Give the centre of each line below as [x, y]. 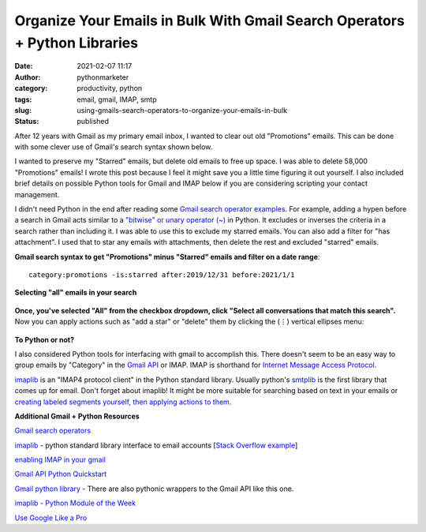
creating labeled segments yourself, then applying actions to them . [123, 402]
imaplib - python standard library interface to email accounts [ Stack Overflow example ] [156, 445]
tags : [23, 99]
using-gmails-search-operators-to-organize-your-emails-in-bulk [182, 110]
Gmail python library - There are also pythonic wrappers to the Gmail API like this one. [154, 489]
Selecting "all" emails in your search [76, 293]
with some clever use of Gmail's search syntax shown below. [114, 147]
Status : [27, 122]
